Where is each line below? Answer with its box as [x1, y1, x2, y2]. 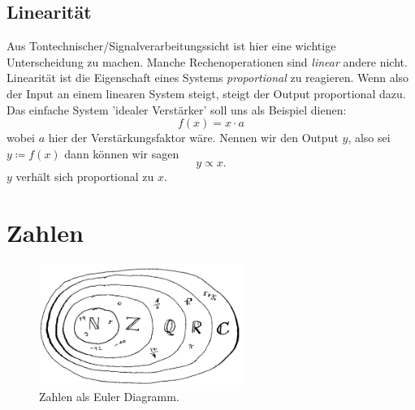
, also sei [348, 129, 391, 146]
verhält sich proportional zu [15, 168, 154, 185]
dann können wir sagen [64, 145, 179, 162]
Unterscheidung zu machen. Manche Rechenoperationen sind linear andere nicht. [6, 53, 408, 70]
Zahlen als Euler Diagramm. [39, 388, 179, 405]
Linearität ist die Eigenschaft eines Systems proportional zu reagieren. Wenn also [6, 69, 409, 86]
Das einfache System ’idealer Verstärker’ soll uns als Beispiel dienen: [6, 101, 347, 118]
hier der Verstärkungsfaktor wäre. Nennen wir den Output [48, 129, 339, 146]
